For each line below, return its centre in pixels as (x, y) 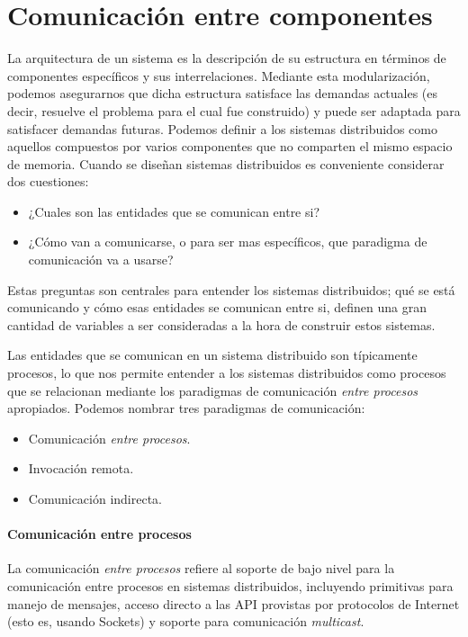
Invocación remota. (81, 468)
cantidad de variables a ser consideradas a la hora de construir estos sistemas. (221, 324)
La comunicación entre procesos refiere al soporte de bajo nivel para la (201, 568)
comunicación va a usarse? (101, 260)
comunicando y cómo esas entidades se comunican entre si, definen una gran (217, 307)
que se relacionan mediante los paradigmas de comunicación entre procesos (213, 390)
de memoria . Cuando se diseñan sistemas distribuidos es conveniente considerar (226, 163)
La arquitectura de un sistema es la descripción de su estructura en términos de (227, 58)
